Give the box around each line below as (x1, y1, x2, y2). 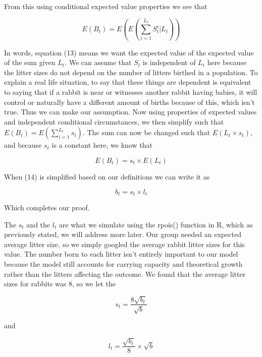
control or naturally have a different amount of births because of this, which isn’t (4, 96, 255, 107)
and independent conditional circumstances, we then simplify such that (4, 116, 224, 127)
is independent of (142, 57, 196, 68)
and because (4, 140, 42, 150)
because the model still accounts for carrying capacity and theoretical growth (4, 258, 243, 269)
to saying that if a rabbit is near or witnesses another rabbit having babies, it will (4, 86, 257, 97)
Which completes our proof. (4, 202, 90, 212)
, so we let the (72, 278, 116, 289)
